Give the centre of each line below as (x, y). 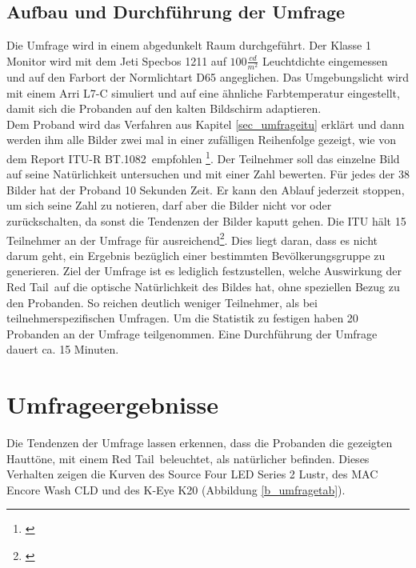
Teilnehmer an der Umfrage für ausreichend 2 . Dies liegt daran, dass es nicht (192, 238)
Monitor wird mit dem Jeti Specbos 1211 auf (116, 60)
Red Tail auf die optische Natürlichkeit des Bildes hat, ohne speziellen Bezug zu (203, 286)
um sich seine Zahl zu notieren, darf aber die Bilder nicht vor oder (169, 205)
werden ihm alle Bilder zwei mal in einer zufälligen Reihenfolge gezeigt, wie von (201, 140)
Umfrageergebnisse (112, 404)
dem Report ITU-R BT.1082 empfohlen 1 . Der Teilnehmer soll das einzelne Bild (203, 157)
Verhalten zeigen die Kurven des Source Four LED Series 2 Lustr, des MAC (192, 474)
